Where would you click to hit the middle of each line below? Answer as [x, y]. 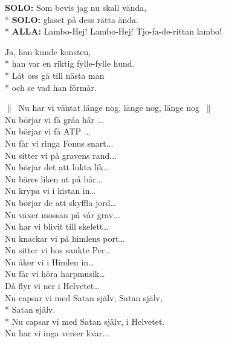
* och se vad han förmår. [51, 87]
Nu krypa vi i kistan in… [50, 191]
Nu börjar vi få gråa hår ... [55, 119]
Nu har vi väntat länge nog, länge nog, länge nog [109, 108]
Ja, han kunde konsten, [48, 51]
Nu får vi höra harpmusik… [55, 274]
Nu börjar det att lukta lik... [58, 167]
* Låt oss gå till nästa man [55, 75]
